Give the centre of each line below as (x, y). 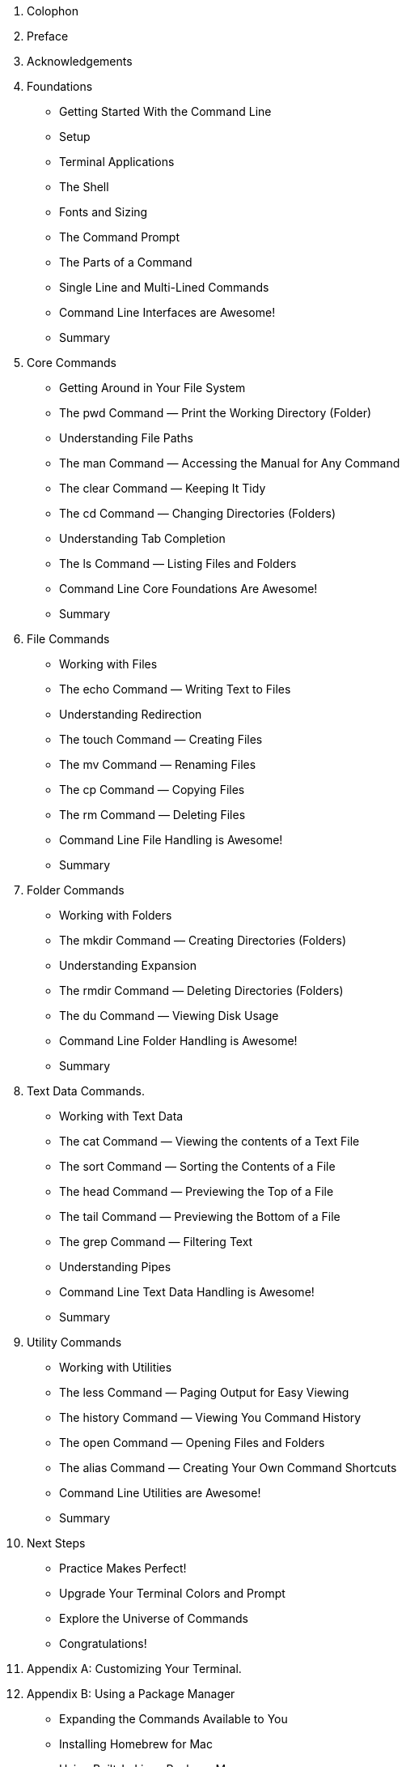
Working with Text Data (121, 1116)
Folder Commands (76, 890)
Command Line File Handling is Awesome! (171, 840)
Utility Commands (74, 1342)
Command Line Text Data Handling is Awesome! (187, 1292)
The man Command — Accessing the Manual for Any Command (230, 463)
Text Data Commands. (86, 1091)
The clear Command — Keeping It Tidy (163, 488)
